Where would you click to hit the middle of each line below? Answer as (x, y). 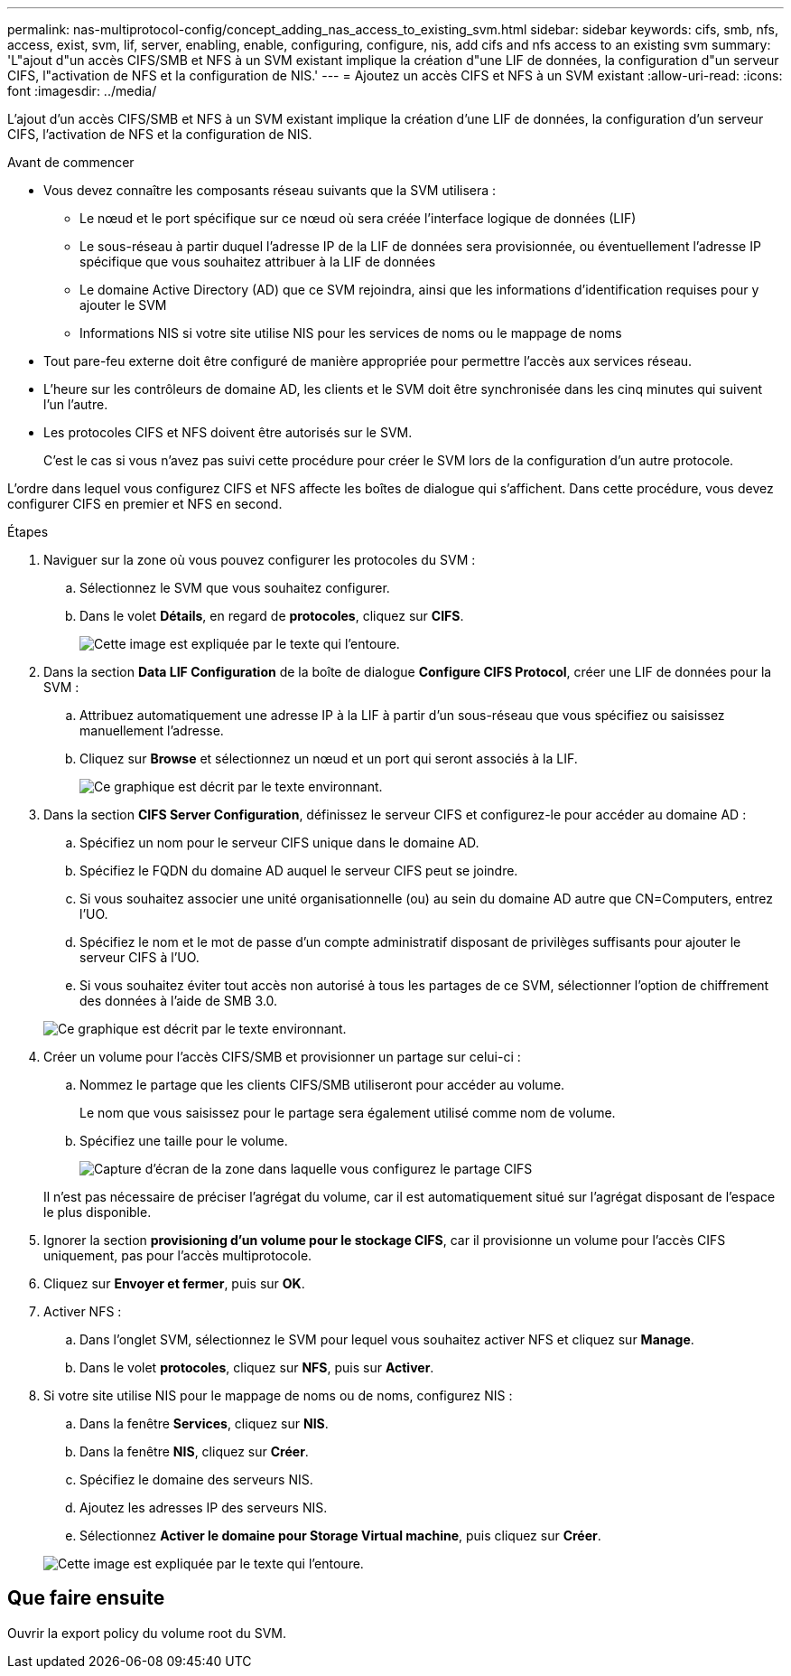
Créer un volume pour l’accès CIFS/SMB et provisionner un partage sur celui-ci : (282, 1057)
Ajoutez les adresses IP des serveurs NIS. (204, 1507)
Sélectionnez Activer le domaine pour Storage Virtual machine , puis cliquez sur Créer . (340, 1536)
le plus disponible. (98, 1212)
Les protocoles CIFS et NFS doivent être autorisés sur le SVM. (228, 432)
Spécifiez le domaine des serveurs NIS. (196, 1479)
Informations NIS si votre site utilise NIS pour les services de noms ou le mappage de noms (351, 333)
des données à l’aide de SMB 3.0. (179, 1001)
